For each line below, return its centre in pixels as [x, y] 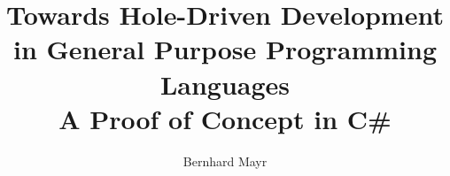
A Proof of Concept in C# [225, 118]
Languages [225, 84]
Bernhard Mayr [225, 161]
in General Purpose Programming [225, 49]
